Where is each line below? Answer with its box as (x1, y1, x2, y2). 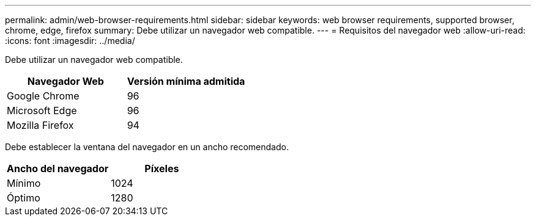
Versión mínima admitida (127, 75, 245, 87)
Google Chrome (7, 90, 80, 102)
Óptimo (7, 192, 40, 204)
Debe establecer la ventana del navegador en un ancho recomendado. (5, 142, 289, 152)
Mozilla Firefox (7, 119, 74, 131)
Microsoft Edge (7, 104, 77, 117)
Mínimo (7, 177, 41, 189)
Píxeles (144, 162, 179, 175)
